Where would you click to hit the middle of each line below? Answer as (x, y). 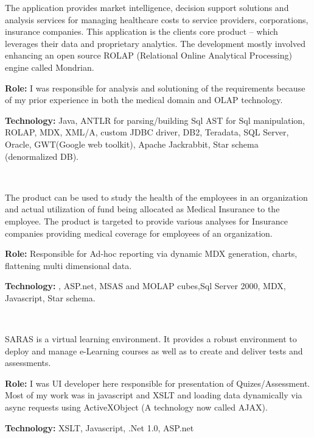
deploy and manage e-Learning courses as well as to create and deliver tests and (154, 350)
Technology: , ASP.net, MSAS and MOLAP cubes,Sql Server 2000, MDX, (145, 286)
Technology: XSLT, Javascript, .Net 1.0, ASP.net (99, 427)
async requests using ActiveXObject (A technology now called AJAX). (136, 407)
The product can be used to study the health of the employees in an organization (156, 197)
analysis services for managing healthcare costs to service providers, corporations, (157, 19)
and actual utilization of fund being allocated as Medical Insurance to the (142, 209)
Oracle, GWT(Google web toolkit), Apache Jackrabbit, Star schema (132, 144)
